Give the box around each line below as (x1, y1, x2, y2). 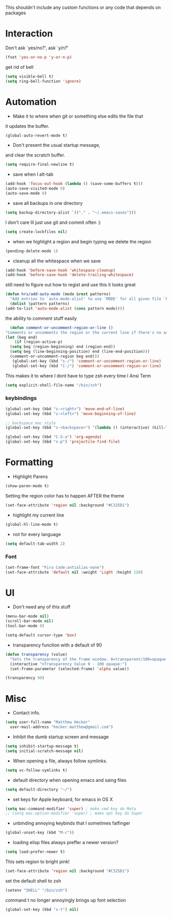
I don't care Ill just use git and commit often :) (5, 219, 101, 225)
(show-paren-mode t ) (5, 483, 50, 488)
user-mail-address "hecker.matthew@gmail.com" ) (10, 724, 114, 730)
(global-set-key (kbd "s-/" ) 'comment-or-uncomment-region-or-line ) (12, 358, 161, 364)
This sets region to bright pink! (5, 858, 70, 865)
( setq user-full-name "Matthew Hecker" (5, 720, 91, 725)
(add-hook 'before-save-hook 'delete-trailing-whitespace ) (5, 272, 134, 278)
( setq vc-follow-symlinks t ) (5, 768, 68, 773)
